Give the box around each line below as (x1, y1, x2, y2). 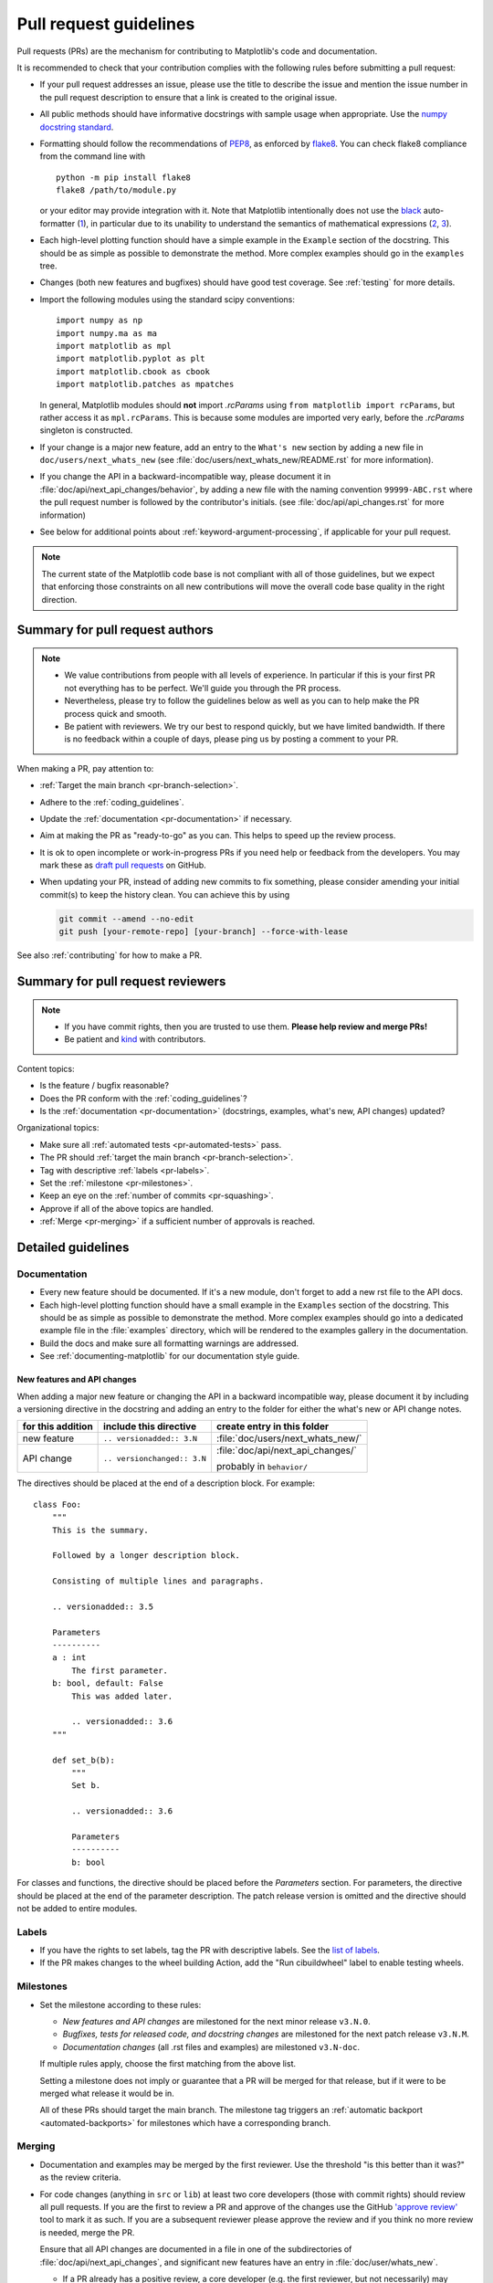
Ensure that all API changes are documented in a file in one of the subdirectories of (39, 2244, 352, 2255)
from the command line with (39, 151, 146, 162)
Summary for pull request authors (16, 622, 214, 638)
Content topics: (16, 1063, 75, 1074)
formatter (39, 217, 76, 228)
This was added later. (71, 1690, 173, 1701)
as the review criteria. (39, 2172, 121, 2183)
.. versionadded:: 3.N (103, 1434, 198, 1443)
